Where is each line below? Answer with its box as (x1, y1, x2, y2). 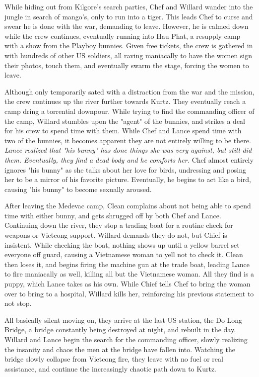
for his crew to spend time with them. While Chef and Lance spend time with (4, 125, 242, 136)
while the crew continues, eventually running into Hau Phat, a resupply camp (4, 30, 241, 41)
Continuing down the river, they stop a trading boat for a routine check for (4, 220, 233, 230)
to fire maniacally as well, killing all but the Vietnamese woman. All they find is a (4, 269, 255, 279)
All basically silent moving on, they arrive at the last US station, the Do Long (4, 314, 243, 325)
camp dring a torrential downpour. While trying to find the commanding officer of (4, 105, 255, 116)
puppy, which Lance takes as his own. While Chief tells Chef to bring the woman (4, 279, 251, 289)
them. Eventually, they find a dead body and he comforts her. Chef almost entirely (4, 154, 254, 165)
